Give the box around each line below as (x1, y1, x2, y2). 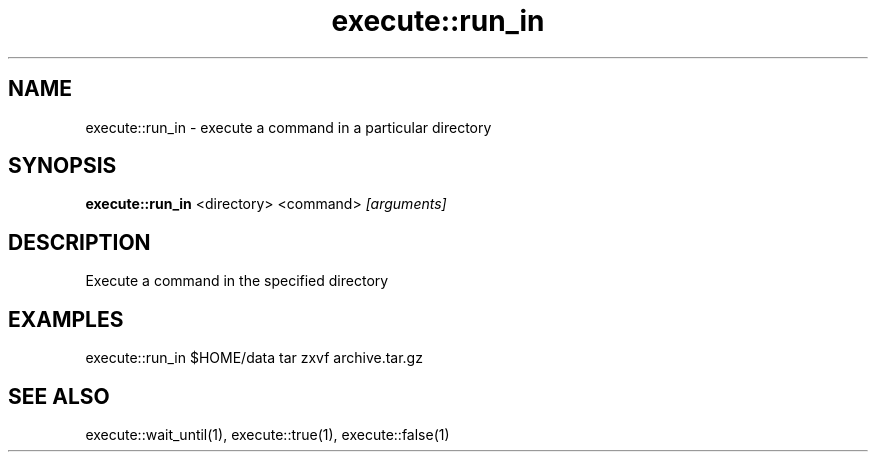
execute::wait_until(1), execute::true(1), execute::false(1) (85, 425, 450, 443)
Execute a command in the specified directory (85, 272, 389, 290)
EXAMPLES (8, 306, 124, 332)
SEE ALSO (8, 383, 110, 409)
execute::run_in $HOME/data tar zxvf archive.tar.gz (85, 349, 423, 367)
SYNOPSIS (8, 153, 117, 179)
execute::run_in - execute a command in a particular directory (85, 118, 492, 136)
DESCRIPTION (8, 229, 151, 255)
